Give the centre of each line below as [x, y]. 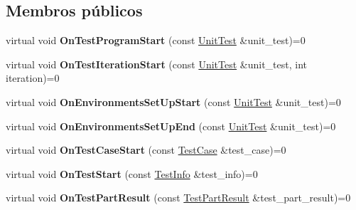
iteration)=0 [33, 78]
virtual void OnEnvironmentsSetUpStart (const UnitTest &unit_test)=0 [173, 101]
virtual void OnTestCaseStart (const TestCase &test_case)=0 [146, 150]
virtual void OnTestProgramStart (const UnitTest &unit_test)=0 [156, 40]
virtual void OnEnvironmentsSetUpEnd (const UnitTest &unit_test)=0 [171, 126]
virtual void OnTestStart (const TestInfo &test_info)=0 [132, 173]
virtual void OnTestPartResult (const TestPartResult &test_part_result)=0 [178, 198]
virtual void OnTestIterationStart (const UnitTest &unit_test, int [157, 64]
